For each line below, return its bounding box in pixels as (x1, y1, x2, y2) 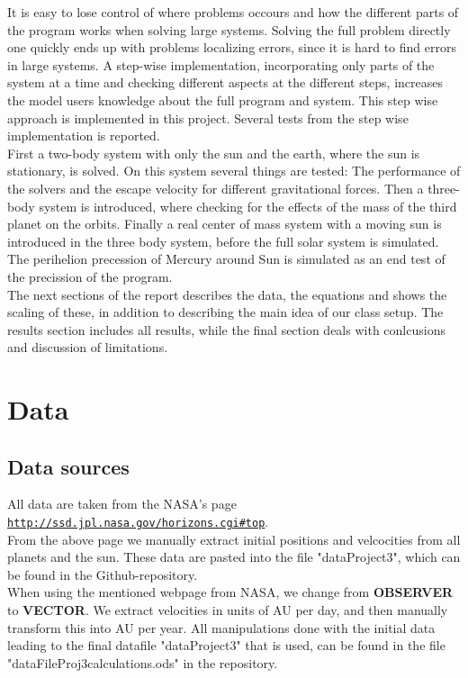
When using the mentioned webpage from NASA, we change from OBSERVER (7, 583, 454, 601)
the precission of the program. (7, 267, 173, 285)
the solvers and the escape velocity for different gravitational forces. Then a (7, 178, 424, 197)
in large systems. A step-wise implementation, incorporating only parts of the (7, 55, 435, 74)
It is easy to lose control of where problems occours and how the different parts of (7, 3, 459, 21)
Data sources (7, 452, 130, 480)
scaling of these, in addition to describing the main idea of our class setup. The (7, 303, 444, 321)
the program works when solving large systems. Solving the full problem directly (7, 20, 451, 39)
